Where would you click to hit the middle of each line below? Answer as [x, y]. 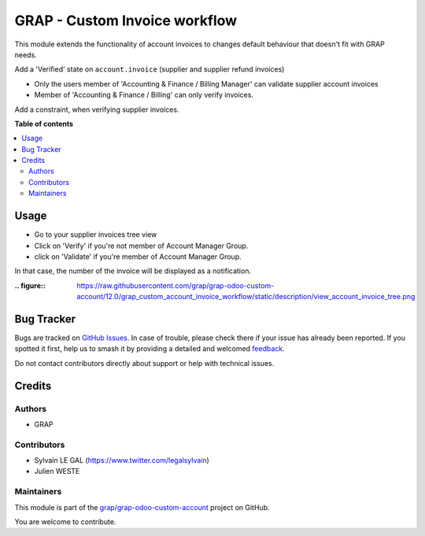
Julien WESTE [57, 471]
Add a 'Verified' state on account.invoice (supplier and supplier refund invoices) [150, 69]
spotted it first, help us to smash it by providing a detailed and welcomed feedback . [150, 349]
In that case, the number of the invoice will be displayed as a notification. [133, 271]
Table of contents [44, 124]
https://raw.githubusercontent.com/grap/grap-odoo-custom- [176, 285]
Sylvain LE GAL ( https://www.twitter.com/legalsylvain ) [122, 460]
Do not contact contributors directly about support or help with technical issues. [144, 363]
